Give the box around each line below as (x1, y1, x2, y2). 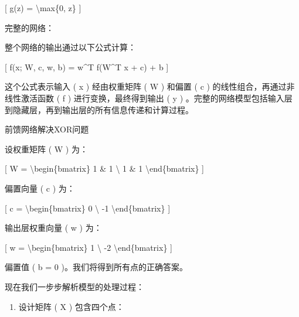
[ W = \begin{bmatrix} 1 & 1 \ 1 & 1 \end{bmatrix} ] (5, 162, 205, 175)
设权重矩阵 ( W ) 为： (5, 142, 88, 155)
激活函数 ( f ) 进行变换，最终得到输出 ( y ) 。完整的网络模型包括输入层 (21, 91, 293, 104)
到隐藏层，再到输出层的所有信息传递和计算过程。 (5, 103, 193, 115)
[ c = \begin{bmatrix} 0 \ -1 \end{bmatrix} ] (5, 202, 171, 214)
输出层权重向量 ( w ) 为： (5, 221, 102, 234)
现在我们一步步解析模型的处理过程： (5, 280, 144, 292)
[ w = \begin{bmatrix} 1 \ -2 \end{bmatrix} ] (5, 241, 172, 253)
